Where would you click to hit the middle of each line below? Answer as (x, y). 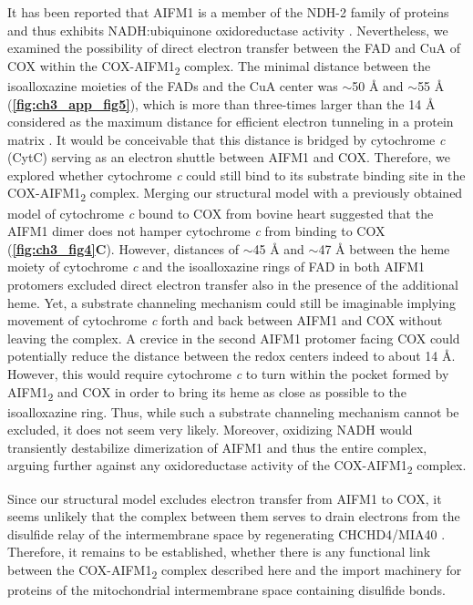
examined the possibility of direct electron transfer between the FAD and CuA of (234, 48)
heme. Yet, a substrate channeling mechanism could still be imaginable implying (231, 302)
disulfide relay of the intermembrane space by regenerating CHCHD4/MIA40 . (226, 533)
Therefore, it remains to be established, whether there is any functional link (219, 552)
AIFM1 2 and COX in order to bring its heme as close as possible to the (207, 393)
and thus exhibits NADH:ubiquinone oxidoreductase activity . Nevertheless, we (228, 30)
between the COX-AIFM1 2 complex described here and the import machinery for (235, 570)
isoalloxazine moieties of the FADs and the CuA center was (173, 85)
